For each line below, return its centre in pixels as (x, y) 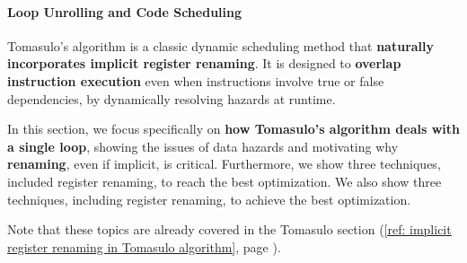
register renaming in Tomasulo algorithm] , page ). (144, 246)
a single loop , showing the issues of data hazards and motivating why (203, 146)
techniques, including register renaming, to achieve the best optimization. (209, 199)
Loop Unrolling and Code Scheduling (125, 11)
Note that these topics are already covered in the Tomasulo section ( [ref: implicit (229, 229)
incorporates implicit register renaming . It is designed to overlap (204, 63)
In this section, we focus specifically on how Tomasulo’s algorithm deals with (233, 129)
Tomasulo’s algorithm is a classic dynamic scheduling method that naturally (221, 45)
